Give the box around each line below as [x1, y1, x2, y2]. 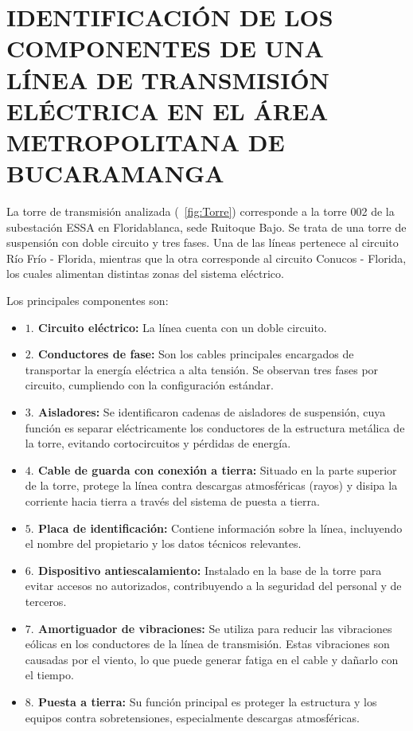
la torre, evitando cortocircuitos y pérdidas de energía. [25, 435, 291, 451]
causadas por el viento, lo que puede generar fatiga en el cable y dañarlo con [25, 651, 399, 667]
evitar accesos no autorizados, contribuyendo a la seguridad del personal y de [25, 577, 402, 594]
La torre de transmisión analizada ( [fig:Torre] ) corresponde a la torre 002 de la [6, 203, 395, 220]
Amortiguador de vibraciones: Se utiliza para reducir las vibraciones [38, 620, 392, 636]
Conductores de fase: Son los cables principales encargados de [38, 346, 354, 362]
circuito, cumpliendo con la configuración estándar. [25, 377, 274, 393]
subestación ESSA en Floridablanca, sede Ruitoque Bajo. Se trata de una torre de [6, 218, 407, 235]
